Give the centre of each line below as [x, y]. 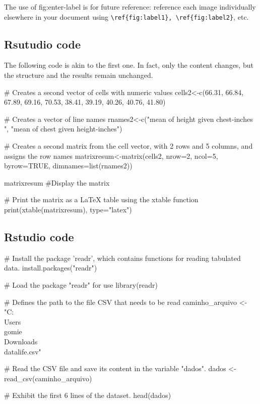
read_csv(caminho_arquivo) [48, 378]
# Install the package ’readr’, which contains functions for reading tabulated [122, 258]
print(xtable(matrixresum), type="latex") [68, 209]
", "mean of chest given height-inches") [63, 129]
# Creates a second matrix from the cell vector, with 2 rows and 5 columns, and [128, 146]
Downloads [21, 341]
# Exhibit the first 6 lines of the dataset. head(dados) [88, 395]
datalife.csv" [23, 351]
